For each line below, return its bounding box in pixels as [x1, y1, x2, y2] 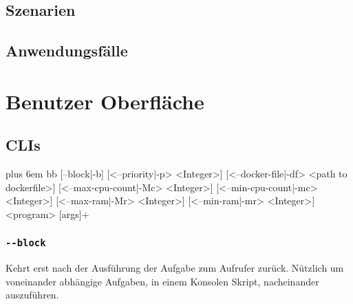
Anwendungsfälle [6, 40, 128, 61]
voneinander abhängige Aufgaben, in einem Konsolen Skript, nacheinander [6, 274, 319, 288]
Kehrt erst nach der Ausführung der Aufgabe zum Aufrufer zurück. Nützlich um [6, 261, 344, 275]
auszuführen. [6, 287, 59, 302]
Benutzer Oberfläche [6, 87, 204, 115]
